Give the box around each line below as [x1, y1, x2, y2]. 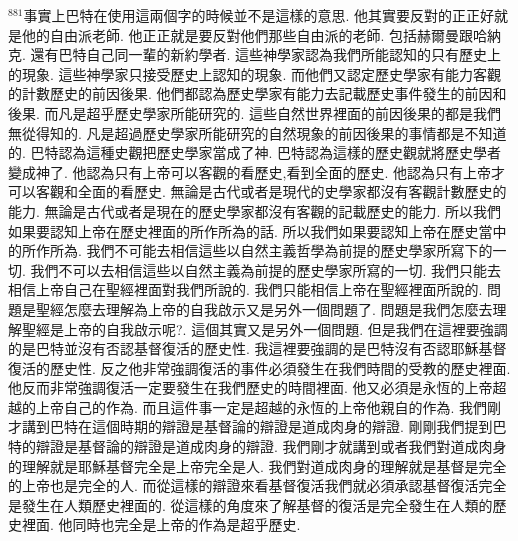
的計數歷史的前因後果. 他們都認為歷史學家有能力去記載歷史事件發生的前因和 [8, 83, 507, 104]
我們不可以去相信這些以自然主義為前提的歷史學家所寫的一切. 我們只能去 [30, 259, 502, 280]
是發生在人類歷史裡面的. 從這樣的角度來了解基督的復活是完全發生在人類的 [8, 494, 493, 515]
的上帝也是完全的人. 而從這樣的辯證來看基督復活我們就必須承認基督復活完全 [8, 475, 507, 496]
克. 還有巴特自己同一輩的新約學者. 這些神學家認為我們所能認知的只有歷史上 [8, 44, 502, 65]
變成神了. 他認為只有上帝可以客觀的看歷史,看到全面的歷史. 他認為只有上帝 [8, 161, 491, 182]
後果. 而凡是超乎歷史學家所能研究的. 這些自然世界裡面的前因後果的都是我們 [8, 102, 502, 123]
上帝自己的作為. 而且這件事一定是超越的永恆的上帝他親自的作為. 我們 [35, 396, 488, 417]
